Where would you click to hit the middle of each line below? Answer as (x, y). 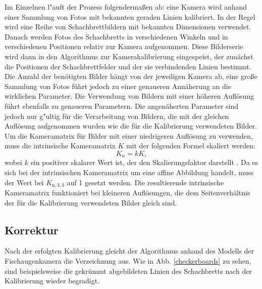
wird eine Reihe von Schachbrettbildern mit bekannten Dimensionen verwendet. (128, 27)
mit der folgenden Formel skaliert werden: (191, 146)
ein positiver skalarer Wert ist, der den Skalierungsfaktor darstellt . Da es (144, 162)
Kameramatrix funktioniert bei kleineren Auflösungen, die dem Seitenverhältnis (127, 192)
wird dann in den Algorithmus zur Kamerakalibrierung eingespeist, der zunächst (129, 56)
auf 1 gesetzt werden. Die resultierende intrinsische (145, 182)
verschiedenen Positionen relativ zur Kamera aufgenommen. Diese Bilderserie (124, 46)
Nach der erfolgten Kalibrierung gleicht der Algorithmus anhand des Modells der (129, 251)
